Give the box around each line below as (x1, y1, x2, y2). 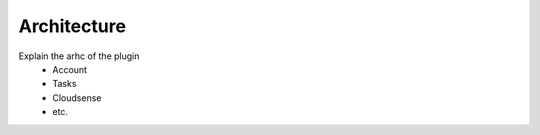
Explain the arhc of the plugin (18, 50, 140, 62)
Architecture (18, 15, 127, 37)
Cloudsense (52, 91, 102, 104)
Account (52, 63, 88, 75)
